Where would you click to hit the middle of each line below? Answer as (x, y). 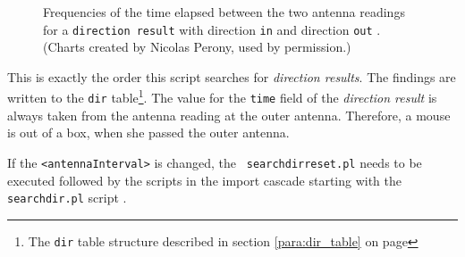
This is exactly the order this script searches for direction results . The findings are (232, 76)
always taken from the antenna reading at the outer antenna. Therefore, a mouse (229, 115)
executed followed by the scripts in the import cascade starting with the (205, 180)
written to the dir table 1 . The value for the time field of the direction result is (222, 96)
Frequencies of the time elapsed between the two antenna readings (224, 12)
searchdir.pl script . (67, 198)
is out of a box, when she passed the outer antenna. (148, 133)
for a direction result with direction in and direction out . (212, 29)
